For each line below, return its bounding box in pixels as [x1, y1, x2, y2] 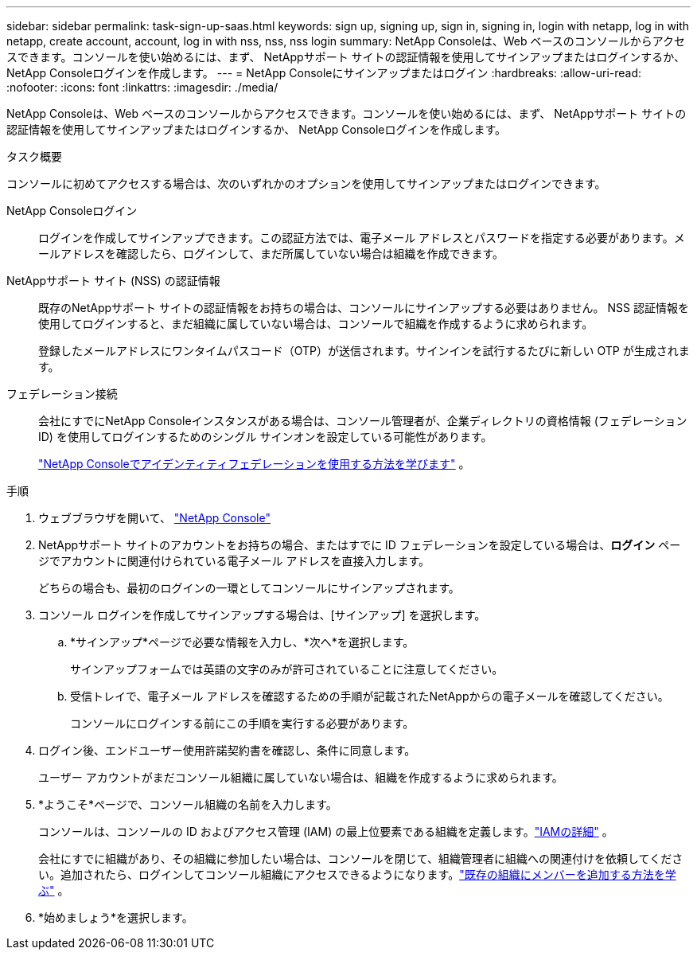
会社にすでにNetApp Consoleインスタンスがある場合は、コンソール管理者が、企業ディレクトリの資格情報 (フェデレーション [38, 414, 687, 427]
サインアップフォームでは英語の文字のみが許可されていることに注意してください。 [70, 662, 504, 676]
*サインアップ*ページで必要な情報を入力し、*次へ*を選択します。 [70, 635, 415, 649]
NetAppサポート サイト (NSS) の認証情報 [6, 274, 220, 287]
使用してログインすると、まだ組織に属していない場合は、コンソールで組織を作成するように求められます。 [38, 317, 594, 330]
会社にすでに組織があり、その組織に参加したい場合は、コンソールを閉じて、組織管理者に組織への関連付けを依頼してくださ [38, 852, 683, 865]
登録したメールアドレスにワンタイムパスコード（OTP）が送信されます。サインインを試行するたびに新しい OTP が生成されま [38, 344, 690, 357]
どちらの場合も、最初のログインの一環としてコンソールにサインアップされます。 [38, 581, 460, 595]
